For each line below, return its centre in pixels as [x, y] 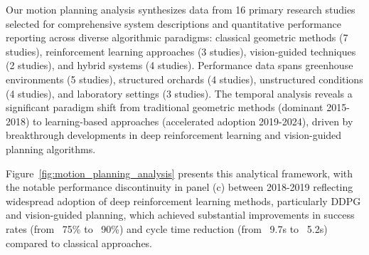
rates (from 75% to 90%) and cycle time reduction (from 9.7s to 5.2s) [167, 228]
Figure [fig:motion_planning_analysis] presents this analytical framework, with [180, 173]
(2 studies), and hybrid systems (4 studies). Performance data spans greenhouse [180, 65]
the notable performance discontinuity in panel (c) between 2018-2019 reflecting [180, 187]
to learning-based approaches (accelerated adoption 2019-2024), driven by [193, 121]
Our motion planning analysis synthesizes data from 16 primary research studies [181, 9]
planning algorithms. [51, 149]
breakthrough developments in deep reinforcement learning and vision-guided [174, 135]
